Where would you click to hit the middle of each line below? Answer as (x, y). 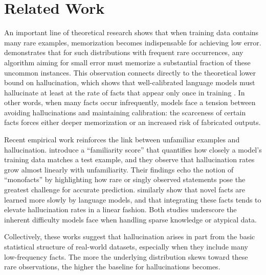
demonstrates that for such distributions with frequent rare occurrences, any (124, 52)
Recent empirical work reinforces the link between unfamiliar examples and (122, 140)
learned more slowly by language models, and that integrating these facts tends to (133, 199)
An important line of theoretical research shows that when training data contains (131, 32)
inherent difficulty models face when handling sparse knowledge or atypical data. (130, 219)
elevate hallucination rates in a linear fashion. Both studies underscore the (120, 209)
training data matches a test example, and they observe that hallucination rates (129, 159)
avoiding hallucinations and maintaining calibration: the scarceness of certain (125, 112)
